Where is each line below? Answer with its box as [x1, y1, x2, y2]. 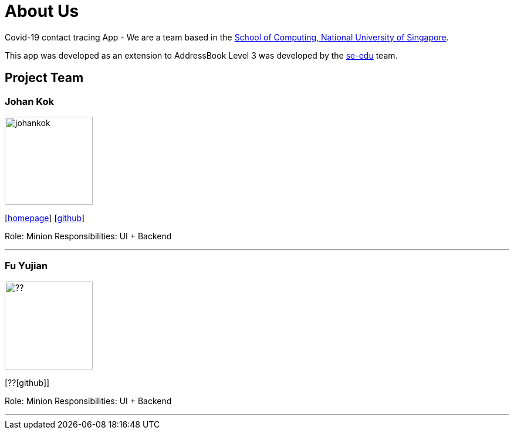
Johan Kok [5, 95, 54, 107]
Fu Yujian [5, 260, 48, 272]
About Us [5, 1, 79, 21]
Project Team [5, 70, 84, 86]
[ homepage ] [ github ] [5, 212, 85, 223]
